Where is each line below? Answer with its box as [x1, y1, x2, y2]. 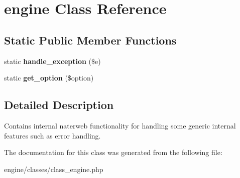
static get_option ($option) [4, 72, 94, 83]
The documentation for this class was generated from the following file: [4, 147, 222, 157]
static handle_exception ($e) [4, 55, 101, 66]
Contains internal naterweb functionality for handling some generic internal [4, 120, 236, 130]
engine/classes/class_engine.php [4, 163, 103, 174]
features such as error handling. [4, 130, 101, 140]
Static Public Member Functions [4, 32, 177, 47]
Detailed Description [4, 97, 114, 112]
